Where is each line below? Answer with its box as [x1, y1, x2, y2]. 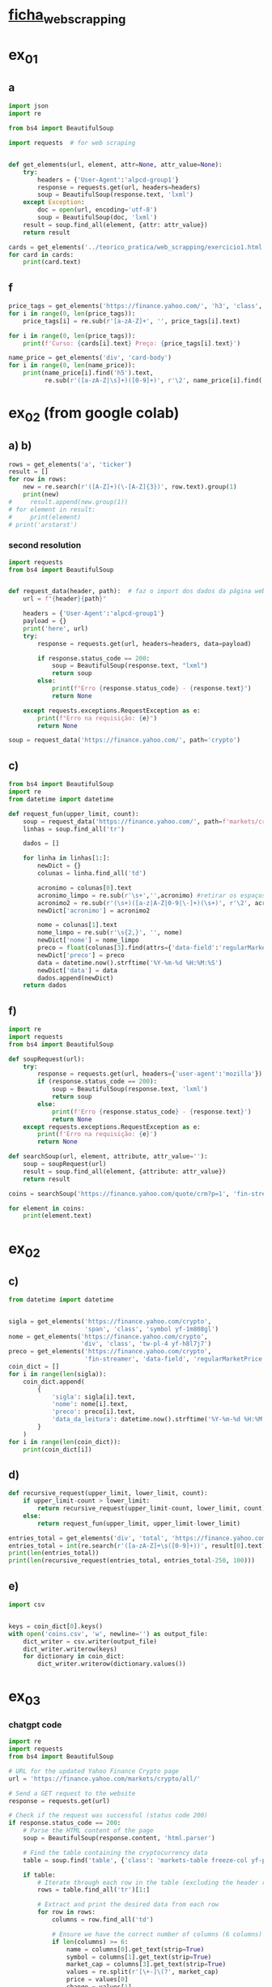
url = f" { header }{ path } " [23, 595, 107, 603]
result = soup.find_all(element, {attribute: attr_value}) [23, 1167, 227, 1176]
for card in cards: [8, 250, 74, 259]
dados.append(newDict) [37, 974, 114, 982]
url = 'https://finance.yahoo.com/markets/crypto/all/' [8, 1775, 201, 1783]
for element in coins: [8, 1204, 85, 1212]
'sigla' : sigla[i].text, [51, 1392, 136, 1401]
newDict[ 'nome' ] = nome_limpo [37, 936, 139, 945]
